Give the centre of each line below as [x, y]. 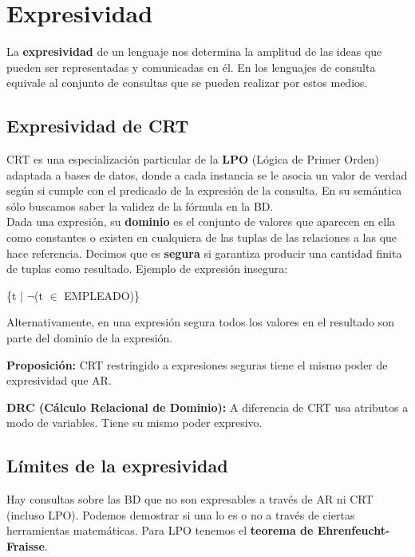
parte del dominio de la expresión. [90, 338]
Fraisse [26, 546]
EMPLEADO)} [102, 295]
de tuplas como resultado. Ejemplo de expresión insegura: [147, 269]
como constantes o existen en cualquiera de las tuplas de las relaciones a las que [202, 237]
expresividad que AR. [59, 380]
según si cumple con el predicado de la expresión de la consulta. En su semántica [204, 190]
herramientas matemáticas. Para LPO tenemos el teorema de [160, 530]
